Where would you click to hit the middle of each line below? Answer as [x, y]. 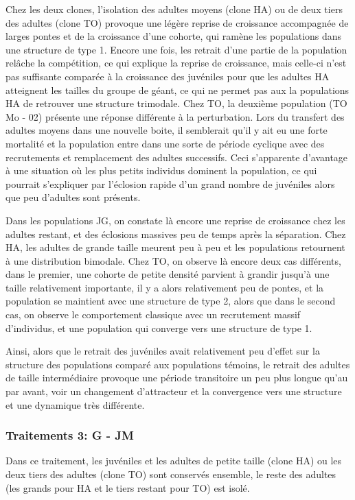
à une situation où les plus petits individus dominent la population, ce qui [161, 170]
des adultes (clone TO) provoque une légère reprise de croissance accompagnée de [177, 22]
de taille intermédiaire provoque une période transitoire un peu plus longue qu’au [177, 378]
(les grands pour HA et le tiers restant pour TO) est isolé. [128, 487]
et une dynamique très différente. [75, 404]
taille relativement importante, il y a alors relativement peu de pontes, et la [165, 287]
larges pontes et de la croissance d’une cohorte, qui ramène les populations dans [174, 36]
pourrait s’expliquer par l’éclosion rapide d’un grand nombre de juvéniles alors [170, 183]
